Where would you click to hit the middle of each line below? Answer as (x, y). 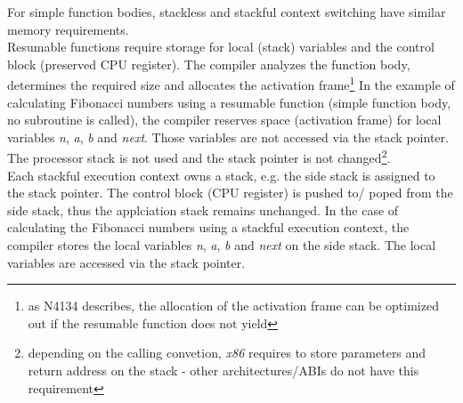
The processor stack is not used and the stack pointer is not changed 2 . (199, 157)
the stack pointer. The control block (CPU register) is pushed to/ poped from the (230, 193)
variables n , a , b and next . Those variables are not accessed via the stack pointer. (228, 137)
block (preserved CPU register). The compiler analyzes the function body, (209, 64)
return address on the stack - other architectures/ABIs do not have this (223, 370)
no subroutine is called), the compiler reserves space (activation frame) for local (224, 120)
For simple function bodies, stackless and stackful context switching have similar (227, 12)
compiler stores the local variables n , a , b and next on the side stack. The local (222, 245)
